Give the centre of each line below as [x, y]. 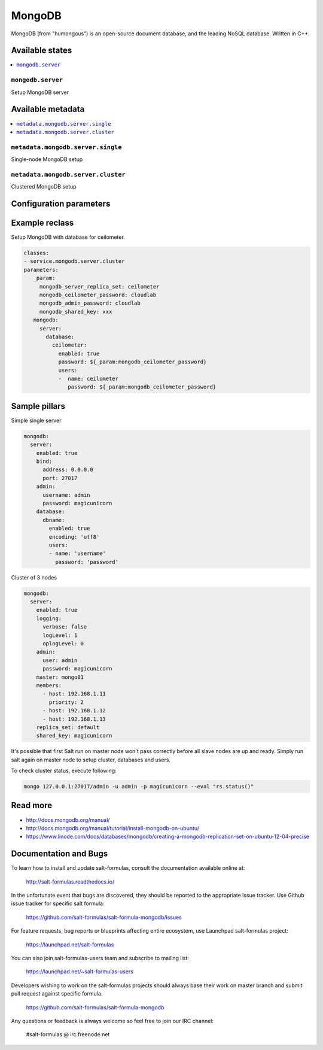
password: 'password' [87, 562]
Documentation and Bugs [59, 854]
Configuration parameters [61, 204]
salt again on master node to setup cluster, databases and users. [91, 760]
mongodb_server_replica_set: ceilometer [99, 286]
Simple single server [36, 420]
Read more [32, 805]
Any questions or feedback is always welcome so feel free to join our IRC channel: [112, 1021]
